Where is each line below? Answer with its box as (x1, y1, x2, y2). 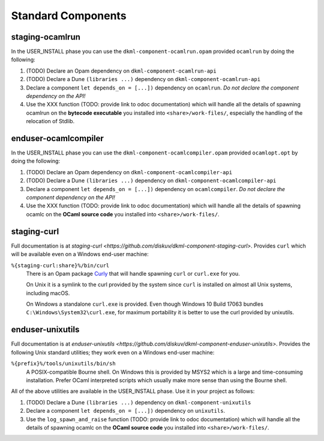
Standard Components (11, 9, 127, 22)
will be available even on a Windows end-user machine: (11, 251, 149, 258)
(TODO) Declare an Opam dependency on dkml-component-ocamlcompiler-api (26, 168, 233, 175)
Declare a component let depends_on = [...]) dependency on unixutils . (26, 407, 225, 415)
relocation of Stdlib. (26, 118, 75, 125)
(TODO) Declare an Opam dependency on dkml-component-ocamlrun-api (26, 67, 217, 75)
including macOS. (26, 289, 70, 297)
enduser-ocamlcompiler (11, 133, 104, 144)
